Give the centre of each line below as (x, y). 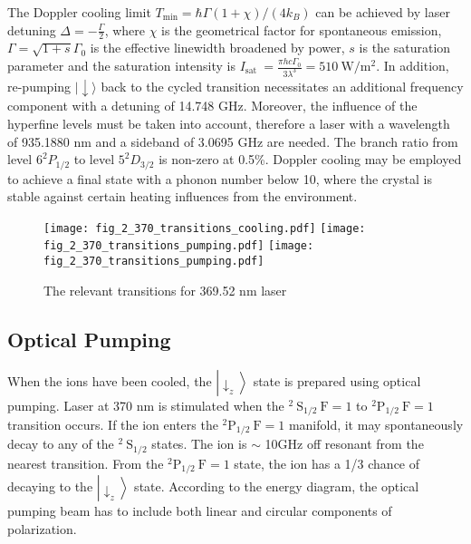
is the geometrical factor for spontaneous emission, (302, 29)
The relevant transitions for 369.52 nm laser (165, 290)
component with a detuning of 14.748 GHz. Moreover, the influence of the (212, 106)
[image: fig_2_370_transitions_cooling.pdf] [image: (205, 228)
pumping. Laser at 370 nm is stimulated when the (146, 405)
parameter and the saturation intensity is (121, 66)
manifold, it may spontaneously (376, 425)
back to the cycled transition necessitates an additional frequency (282, 86)
